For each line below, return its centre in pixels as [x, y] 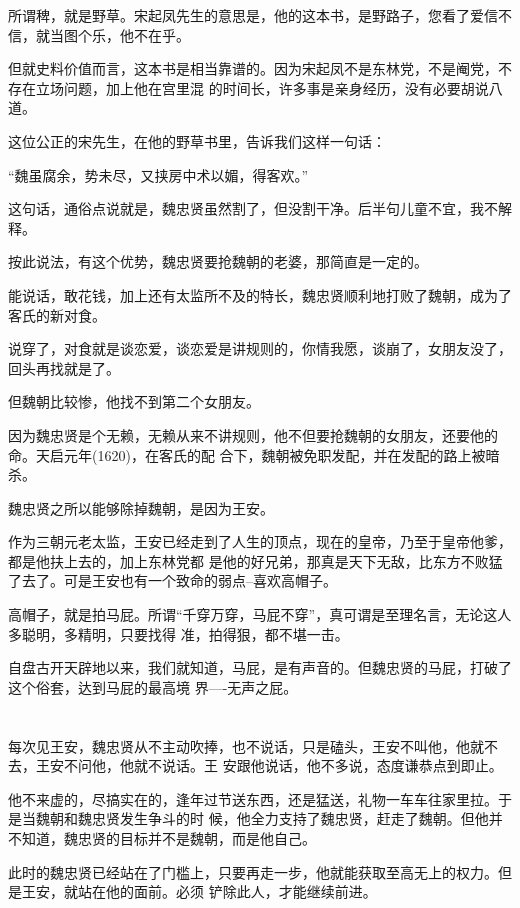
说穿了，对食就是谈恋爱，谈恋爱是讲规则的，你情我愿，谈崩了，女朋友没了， [260, 348]
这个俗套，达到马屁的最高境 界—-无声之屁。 [153, 686]
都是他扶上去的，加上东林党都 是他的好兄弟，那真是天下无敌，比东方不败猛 [255, 560]
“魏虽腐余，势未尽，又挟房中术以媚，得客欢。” [158, 174]
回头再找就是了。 [64, 367]
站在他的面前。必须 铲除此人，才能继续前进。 [227, 891]
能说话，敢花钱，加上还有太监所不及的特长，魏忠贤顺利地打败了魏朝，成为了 [260, 294]
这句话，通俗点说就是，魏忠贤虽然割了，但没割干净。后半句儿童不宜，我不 [253, 208]
